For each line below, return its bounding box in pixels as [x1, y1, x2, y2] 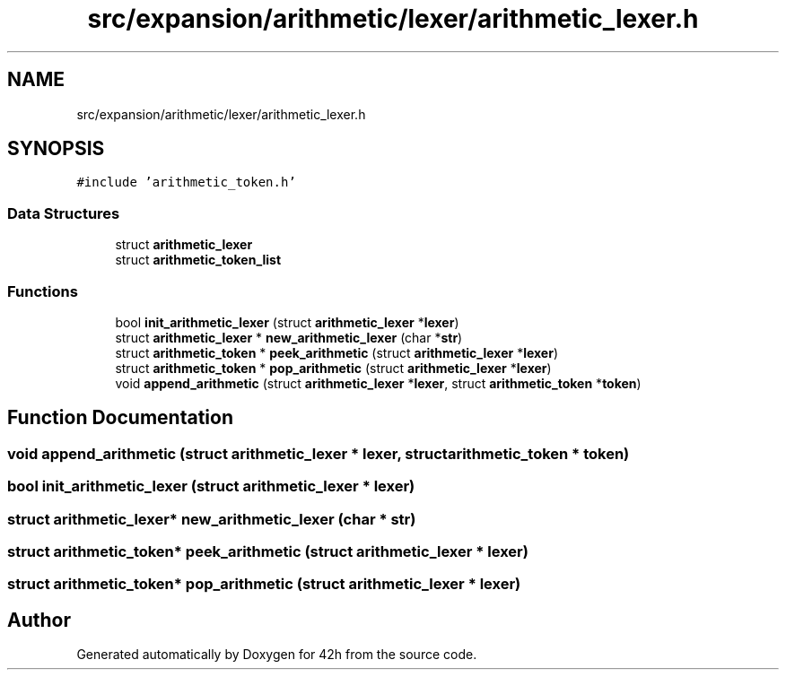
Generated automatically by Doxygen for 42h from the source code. [76, 647, 477, 663]
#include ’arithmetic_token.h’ [76, 175, 296, 190]
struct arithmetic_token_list [115, 252, 282, 268]
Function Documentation [7, 406, 233, 430]
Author [7, 608, 71, 631]
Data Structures [7, 204, 120, 222]
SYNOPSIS [7, 137, 105, 161]
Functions [7, 282, 78, 300]
